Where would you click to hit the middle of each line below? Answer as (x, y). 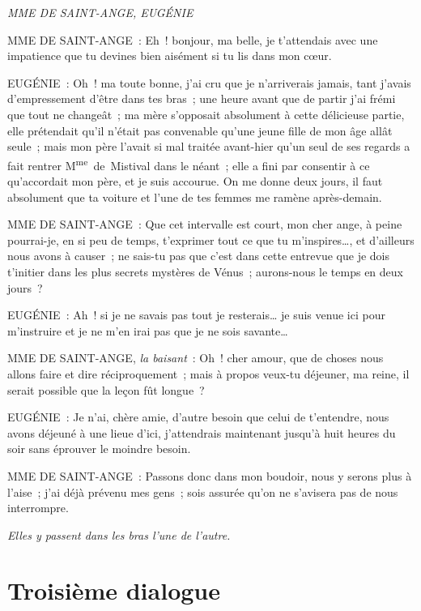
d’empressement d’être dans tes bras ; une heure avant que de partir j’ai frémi (202, 98)
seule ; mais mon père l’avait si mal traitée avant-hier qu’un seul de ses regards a (209, 146)
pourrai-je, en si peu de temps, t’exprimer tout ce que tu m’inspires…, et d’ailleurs (211, 239)
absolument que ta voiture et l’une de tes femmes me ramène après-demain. (195, 197)
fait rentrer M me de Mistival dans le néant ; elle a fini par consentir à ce (189, 164)
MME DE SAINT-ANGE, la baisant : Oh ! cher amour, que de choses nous (196, 358)
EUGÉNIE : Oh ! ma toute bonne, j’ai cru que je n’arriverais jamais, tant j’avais (209, 82)
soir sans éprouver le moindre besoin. (99, 449)
